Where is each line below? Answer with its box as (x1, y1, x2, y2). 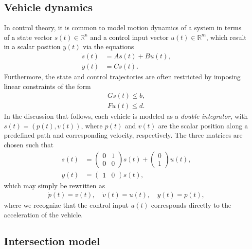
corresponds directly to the (151, 200, 232, 210)
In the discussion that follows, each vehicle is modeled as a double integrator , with (4, 111, 248, 121)
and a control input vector (90, 32, 169, 42)
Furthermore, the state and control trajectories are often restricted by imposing (4, 71, 241, 82)
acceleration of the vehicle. (4, 209, 83, 219)
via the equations (83, 41, 134, 52)
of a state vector (4, 32, 53, 42)
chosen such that (4, 140, 54, 150)
